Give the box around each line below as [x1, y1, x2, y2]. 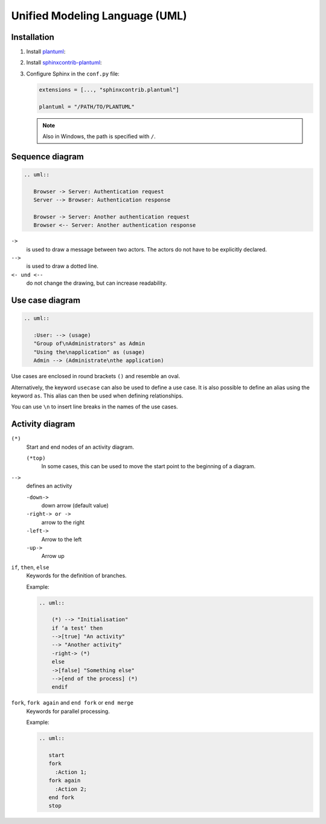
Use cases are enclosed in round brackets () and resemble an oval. [11, 373, 181, 380]
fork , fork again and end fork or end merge [11, 699, 134, 706]
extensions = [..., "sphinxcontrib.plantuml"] [39, 86, 179, 93]
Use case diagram [11, 296, 81, 306]
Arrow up [41, 553, 65, 560]
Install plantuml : [26, 48, 66, 55]
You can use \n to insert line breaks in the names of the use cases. [11, 403, 178, 410]
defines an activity [26, 483, 72, 490]
